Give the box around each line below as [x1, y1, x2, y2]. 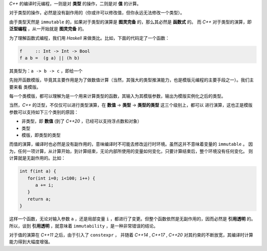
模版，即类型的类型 [21, 132, 61, 138]
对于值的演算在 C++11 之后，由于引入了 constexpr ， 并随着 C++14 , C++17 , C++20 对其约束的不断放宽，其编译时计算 [9, 232, 254, 238]
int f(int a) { [19, 169, 56, 174]
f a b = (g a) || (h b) [19, 55, 80, 61]
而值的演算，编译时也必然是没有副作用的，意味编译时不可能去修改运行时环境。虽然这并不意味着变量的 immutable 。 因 [9, 141, 253, 147]
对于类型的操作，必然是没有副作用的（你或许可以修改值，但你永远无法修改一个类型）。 [9, 10, 185, 16]
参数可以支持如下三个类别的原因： [9, 109, 79, 115]
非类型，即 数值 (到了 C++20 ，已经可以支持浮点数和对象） [21, 118, 142, 124]
